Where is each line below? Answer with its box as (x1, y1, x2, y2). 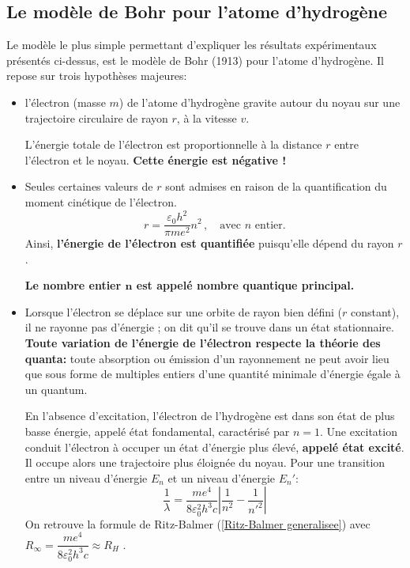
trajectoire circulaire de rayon (24, 109, 168, 126)
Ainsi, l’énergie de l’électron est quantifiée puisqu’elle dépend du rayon (24, 235, 394, 252)
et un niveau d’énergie (167, 469, 275, 486)
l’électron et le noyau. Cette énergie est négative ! (24, 151, 287, 168)
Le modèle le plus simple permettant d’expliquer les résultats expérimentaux (6, 36, 377, 53)
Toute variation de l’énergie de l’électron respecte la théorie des (24, 335, 381, 351)
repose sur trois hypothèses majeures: (6, 67, 187, 84)
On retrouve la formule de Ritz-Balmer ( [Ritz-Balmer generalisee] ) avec (24, 515, 371, 532)
